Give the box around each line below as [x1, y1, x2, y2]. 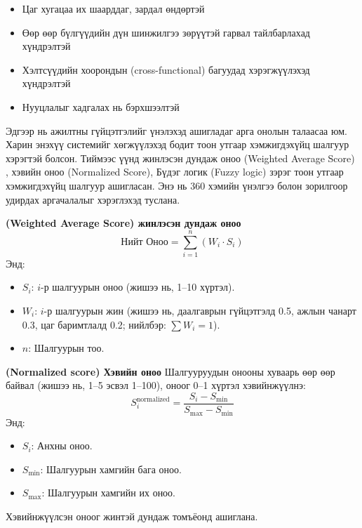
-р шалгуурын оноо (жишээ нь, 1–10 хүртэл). [40, 279, 235, 294]
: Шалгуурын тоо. [28, 341, 105, 355]
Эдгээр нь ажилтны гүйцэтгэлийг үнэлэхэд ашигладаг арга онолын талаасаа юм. [6, 123, 348, 138]
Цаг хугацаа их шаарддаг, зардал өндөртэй [22, 1, 205, 15]
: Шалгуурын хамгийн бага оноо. [40, 461, 182, 476]
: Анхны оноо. [31, 438, 93, 453]
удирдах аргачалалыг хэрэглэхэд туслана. [6, 192, 180, 206]
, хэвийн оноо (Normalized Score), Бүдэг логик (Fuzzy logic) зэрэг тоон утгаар [6, 164, 344, 179]
